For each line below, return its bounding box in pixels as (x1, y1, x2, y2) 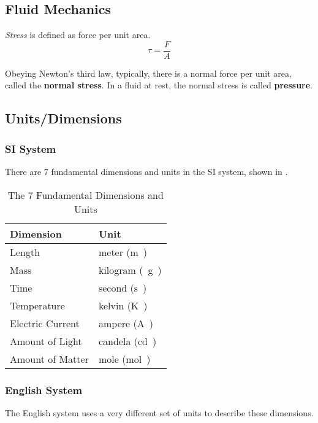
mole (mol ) (98, 351, 151, 366)
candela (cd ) (98, 333, 157, 348)
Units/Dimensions (5, 109, 122, 128)
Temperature (10, 298, 65, 312)
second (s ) (98, 280, 147, 295)
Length (10, 244, 40, 259)
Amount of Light (10, 333, 82, 348)
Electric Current (10, 316, 80, 330)
